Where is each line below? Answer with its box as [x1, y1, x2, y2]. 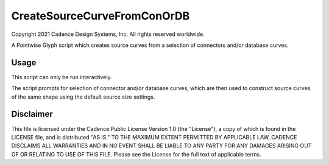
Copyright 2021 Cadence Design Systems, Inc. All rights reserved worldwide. [11, 30, 205, 38]
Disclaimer [11, 109, 53, 119]
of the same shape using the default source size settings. [11, 93, 155, 100]
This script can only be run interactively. [11, 73, 112, 80]
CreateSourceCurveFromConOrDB [11, 9, 190, 23]
